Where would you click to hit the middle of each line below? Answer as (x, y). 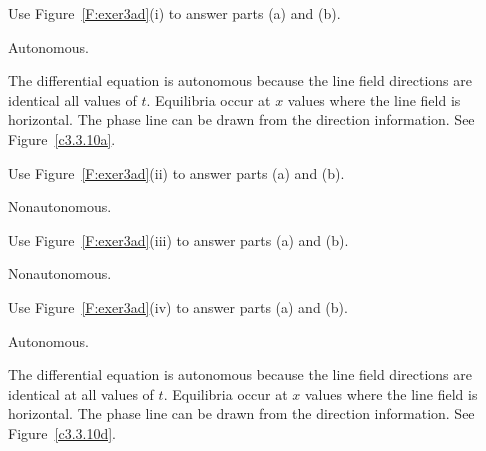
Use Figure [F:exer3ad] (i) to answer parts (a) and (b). (174, 13)
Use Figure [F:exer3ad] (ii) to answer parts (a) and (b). (176, 172)
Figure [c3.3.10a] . (62, 138)
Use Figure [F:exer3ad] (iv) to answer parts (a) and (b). (178, 306)
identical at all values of (81, 393)
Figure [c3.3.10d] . (62, 432)
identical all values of (72, 99)
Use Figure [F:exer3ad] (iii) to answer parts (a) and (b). (178, 239)
